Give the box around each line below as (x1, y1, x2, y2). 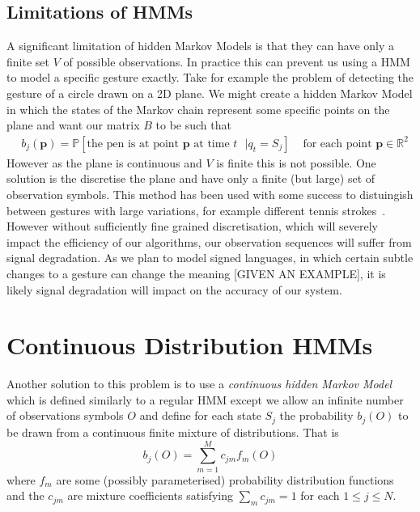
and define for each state (139, 407, 261, 424)
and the (6, 487, 45, 504)
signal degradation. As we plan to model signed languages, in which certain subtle (6, 249, 414, 266)
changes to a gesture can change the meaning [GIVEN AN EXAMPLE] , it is (6, 264, 386, 281)
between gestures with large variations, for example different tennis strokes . (6, 201, 386, 218)
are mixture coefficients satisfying (67, 487, 233, 504)
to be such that (155, 116, 231, 133)
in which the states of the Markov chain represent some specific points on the (6, 100, 390, 117)
